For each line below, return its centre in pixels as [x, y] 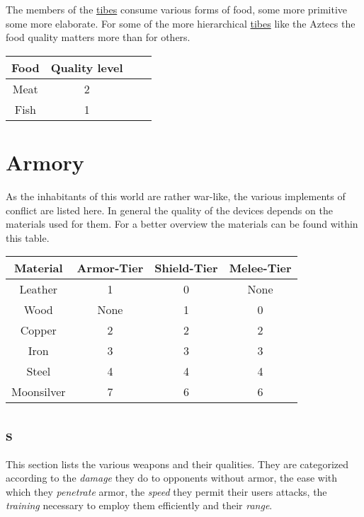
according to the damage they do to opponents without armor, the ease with [172, 478]
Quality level [87, 67]
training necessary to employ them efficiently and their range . [139, 505]
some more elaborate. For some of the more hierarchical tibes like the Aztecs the [181, 23]
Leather [39, 289]
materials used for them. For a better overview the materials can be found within [182, 224]
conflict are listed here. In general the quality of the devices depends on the [169, 210]
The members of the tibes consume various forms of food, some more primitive [177, 10]
